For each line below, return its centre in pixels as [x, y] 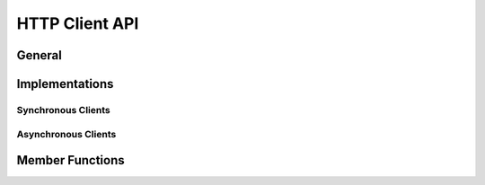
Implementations [65, 84]
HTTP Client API [78, 23]
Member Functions [71, 160]
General [40, 55]
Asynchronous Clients [66, 134]
